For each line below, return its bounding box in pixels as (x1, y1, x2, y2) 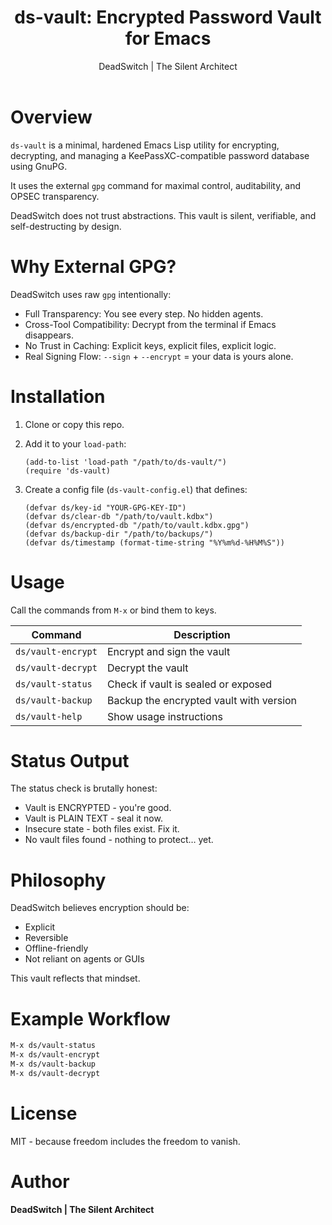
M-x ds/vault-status (10, 1041, 97, 1051)
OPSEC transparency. (10, 190, 100, 202)
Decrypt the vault (106, 661, 189, 675)
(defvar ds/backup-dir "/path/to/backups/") (24, 529, 214, 539)
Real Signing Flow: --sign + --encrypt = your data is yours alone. (24, 350, 294, 362)
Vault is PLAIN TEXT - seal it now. (24, 812, 163, 825)
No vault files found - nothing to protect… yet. (24, 834, 214, 846)
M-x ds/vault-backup (10, 1059, 97, 1070)
